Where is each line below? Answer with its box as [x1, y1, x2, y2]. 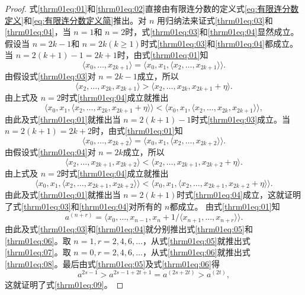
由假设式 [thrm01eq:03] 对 [5, 70, 96, 82]
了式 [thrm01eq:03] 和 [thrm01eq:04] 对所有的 [5, 200, 162, 212]
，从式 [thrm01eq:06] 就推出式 [143, 246, 251, 258]
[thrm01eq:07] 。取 [5, 246, 71, 258]
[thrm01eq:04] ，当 [5, 25, 71, 38]
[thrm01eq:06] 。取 [5, 234, 71, 246]
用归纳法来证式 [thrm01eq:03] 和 [156, 14, 273, 26]
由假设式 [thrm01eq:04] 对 [5, 146, 96, 158]
